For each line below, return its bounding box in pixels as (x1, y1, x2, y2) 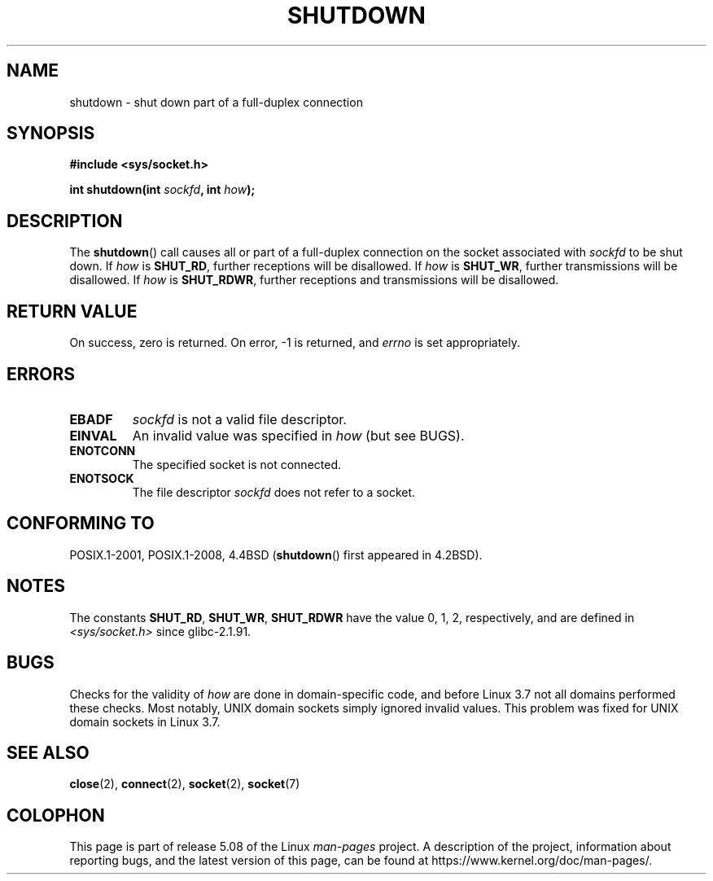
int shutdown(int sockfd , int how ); (69, 182, 256, 197)
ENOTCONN (69, 443, 136, 458)
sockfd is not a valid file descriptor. (132, 410, 347, 427)
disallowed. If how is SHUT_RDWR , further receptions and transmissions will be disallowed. (69, 273, 559, 287)
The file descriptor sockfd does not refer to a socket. (132, 484, 416, 499)
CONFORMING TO (7, 513, 155, 534)
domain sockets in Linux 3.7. (69, 714, 221, 729)
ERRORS (7, 363, 76, 384)
